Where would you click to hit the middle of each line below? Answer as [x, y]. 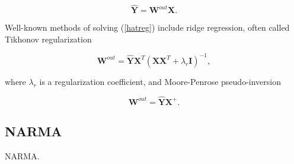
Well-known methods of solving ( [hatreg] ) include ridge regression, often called [147, 27]
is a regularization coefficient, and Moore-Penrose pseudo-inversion [160, 81]
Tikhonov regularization [48, 39]
